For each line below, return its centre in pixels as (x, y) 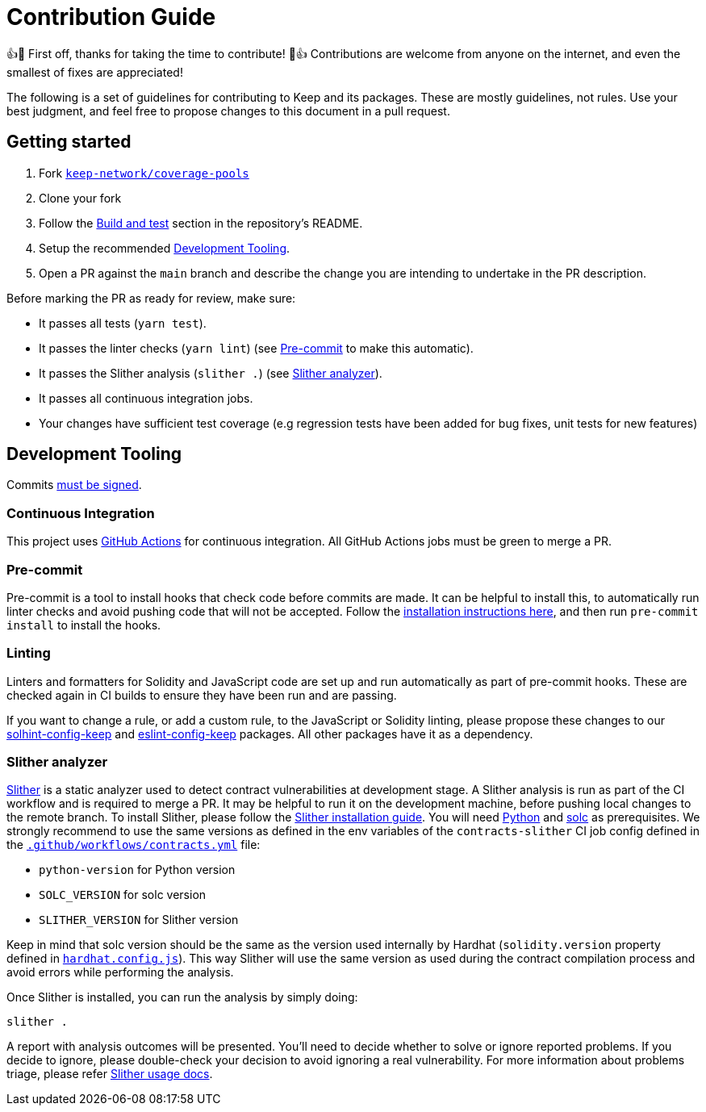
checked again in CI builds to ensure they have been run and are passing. (202, 695)
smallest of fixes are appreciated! (95, 72)
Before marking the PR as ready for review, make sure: (151, 298)
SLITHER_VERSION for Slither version (139, 920)
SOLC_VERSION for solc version (123, 895)
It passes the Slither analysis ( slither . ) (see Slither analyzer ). (211, 373)
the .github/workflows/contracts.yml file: (134, 845)
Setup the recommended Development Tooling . (165, 248)
